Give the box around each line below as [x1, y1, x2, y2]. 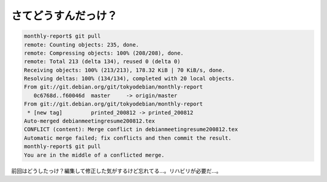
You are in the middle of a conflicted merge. [24, 152, 165, 158]
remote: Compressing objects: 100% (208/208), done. [24, 49, 184, 56]
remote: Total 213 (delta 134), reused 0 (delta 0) [24, 58, 181, 65]
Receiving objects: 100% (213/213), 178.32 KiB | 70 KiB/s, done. [24, 67, 225, 73]
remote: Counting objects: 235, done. [24, 41, 139, 48]
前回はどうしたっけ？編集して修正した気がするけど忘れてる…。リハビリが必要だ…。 [11, 167, 222, 174]
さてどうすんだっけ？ [11, 9, 118, 22]
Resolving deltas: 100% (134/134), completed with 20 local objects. [24, 75, 235, 82]
